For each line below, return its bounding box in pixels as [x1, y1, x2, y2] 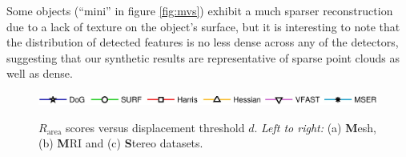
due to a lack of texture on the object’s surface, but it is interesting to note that [6, 18, 400, 34]
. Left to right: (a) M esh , [254, 119, 376, 135]
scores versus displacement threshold [66, 119, 245, 135]
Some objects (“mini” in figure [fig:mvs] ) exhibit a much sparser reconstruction [6, 2, 393, 18]
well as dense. [6, 65, 73, 82]
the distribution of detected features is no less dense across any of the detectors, [6, 34, 399, 50]
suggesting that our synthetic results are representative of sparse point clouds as [6, 49, 400, 66]
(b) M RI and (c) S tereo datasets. [38, 135, 203, 151]
